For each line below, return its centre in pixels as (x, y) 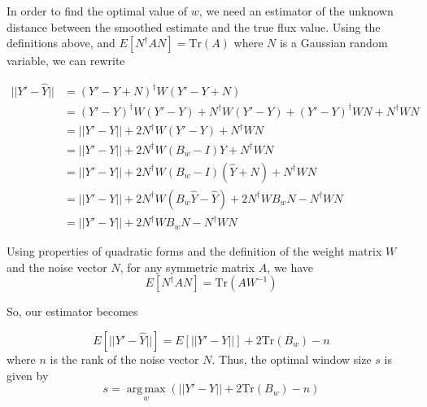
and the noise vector (57, 267)
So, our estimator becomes (72, 311)
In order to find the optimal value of (97, 11)
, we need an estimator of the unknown (296, 11)
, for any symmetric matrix (187, 267)
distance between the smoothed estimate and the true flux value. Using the (194, 26)
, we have (290, 267)
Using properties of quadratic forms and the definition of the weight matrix (194, 251)
